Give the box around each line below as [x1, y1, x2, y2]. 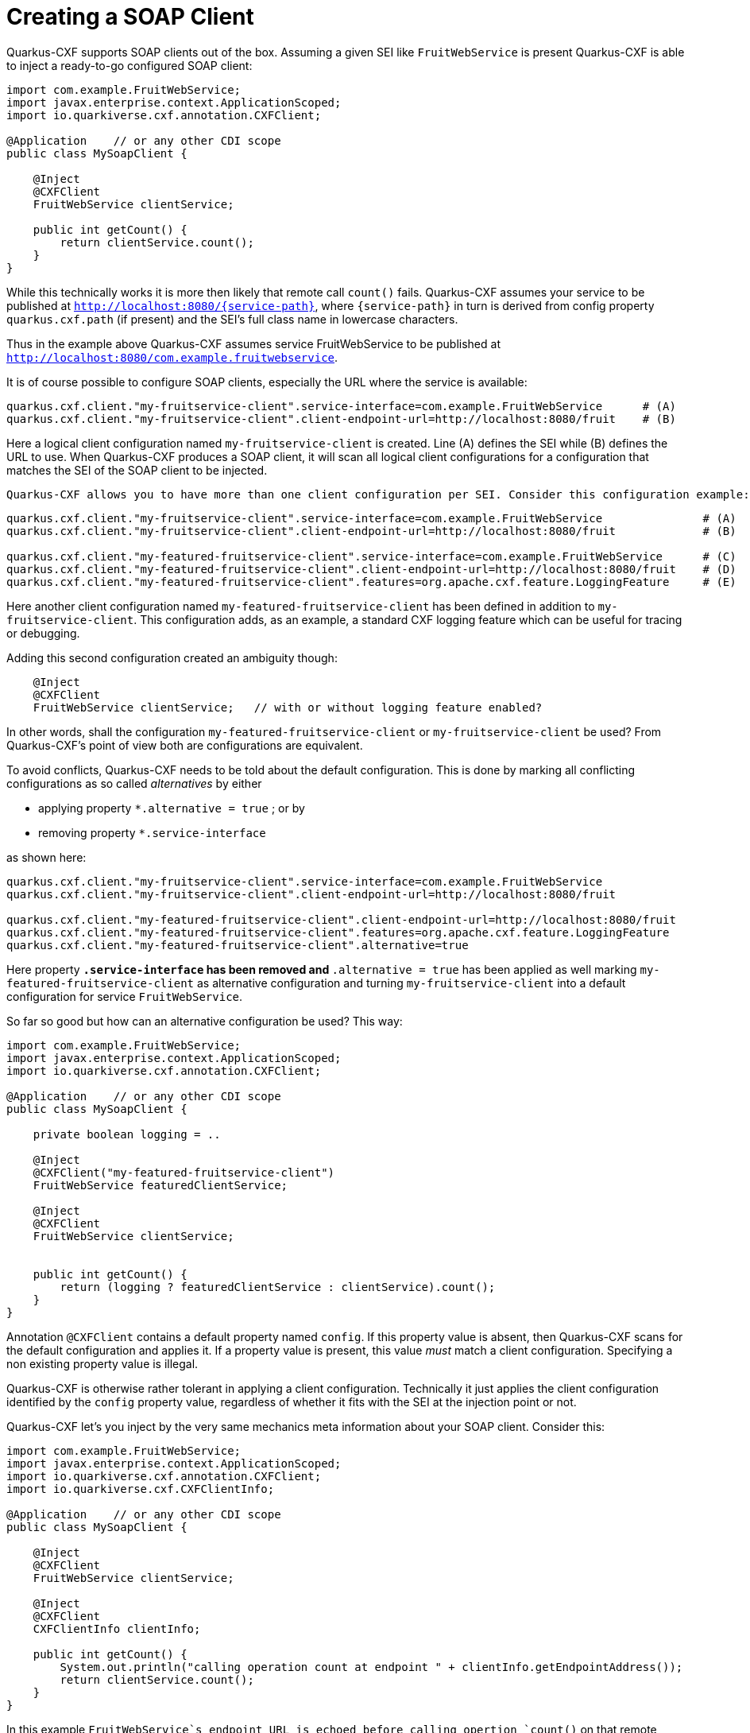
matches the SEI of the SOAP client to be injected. [6, 463, 268, 477]
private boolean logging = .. [33, 1127, 221, 1141]
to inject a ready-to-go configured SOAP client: [6, 58, 253, 72]
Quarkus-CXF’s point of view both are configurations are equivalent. [6, 738, 363, 752]
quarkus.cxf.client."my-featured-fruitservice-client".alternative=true [6, 938, 469, 952]
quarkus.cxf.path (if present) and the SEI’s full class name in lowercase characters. [6, 312, 458, 326]
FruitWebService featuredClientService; [33, 1178, 288, 1192]
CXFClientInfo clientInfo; [33, 1622, 201, 1635]
